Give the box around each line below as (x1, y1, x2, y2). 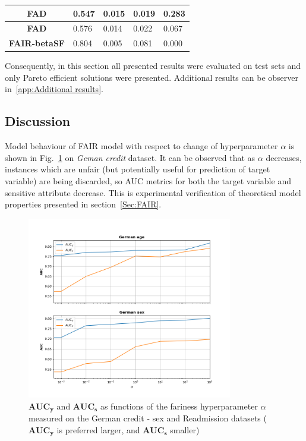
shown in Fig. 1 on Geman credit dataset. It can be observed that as (5, 151, 255, 163)
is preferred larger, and (56, 423, 140, 436)
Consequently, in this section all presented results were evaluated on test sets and (5, 59, 301, 72)
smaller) (170, 423, 200, 436)
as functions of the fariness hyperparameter (100, 399, 258, 412)
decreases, (266, 151, 302, 163)
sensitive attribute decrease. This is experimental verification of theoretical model (5, 186, 301, 199)
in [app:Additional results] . (5, 83, 103, 95)
